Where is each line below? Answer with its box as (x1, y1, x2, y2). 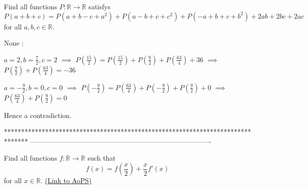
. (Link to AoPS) (40, 175, 92, 186)
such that (87, 152, 116, 163)
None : (4, 38, 24, 48)
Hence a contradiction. (4, 110, 72, 120)
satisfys (88, 1, 111, 11)
